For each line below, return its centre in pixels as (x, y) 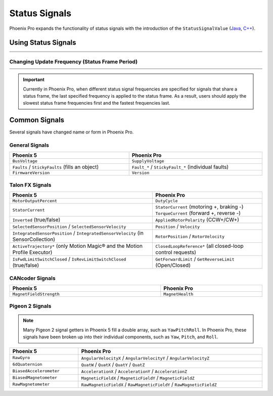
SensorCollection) (34, 239)
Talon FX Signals (30, 185)
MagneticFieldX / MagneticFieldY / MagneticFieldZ (138, 378)
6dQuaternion (27, 364)
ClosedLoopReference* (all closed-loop (199, 246)
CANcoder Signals (32, 278)
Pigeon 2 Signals (30, 306)
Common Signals (37, 120)
